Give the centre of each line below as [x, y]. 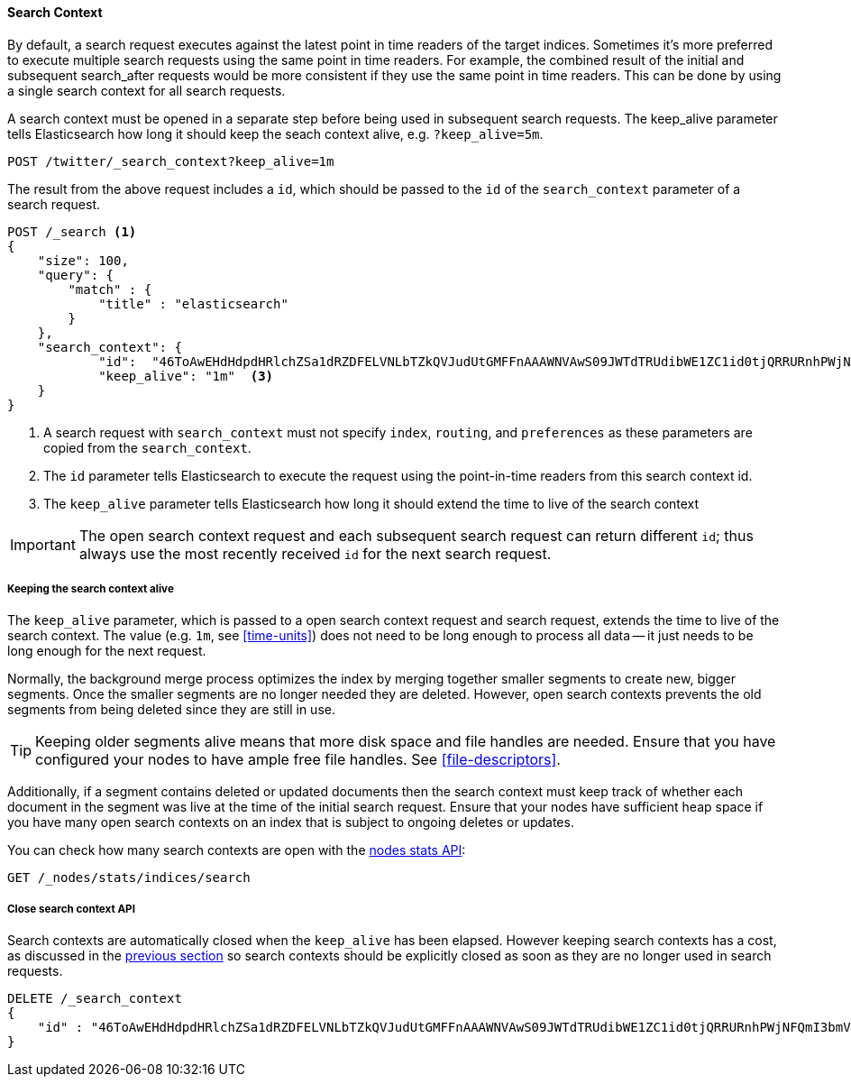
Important [43, 544]
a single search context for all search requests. [146, 90]
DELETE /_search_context [95, 999]
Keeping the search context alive [91, 589]
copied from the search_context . [147, 447]
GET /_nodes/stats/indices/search [129, 878]
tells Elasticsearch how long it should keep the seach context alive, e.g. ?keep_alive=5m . [275, 133]
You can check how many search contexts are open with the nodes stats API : [237, 850]
